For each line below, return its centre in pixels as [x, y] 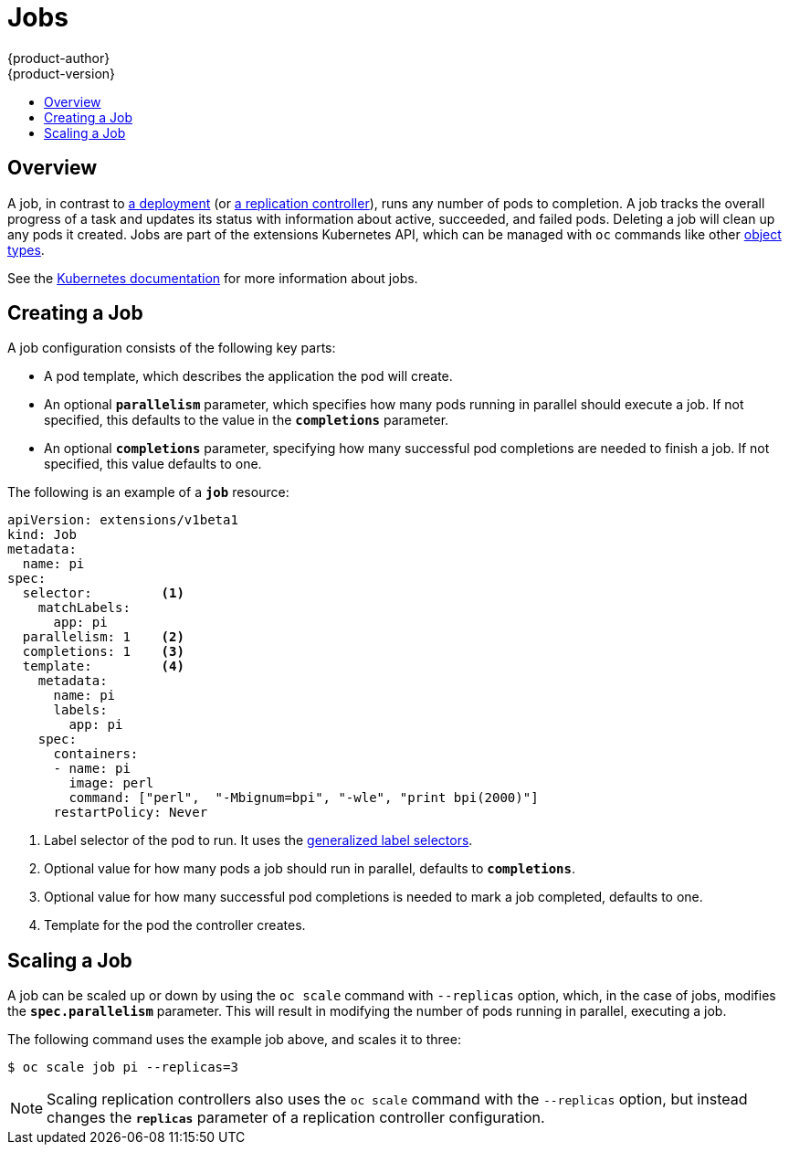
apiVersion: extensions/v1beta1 [123, 520]
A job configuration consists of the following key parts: [172, 348]
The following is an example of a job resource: [148, 492]
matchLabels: [84, 608]
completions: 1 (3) [103, 652]
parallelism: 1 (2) [103, 637]
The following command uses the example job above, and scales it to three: [234, 1040]
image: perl [111, 783]
